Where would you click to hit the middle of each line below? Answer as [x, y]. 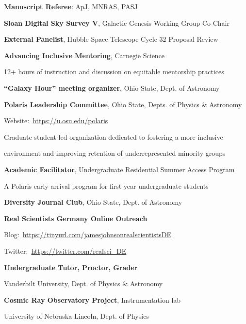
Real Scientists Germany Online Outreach [76, 218]
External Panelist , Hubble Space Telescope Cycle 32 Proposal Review [111, 39]
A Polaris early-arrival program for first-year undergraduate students [106, 186]
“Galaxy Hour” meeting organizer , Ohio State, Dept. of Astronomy [112, 88]
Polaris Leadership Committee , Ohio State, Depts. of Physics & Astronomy [123, 104]
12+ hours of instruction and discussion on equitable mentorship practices [114, 72]
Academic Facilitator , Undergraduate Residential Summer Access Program [119, 169]
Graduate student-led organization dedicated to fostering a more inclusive [114, 137]
